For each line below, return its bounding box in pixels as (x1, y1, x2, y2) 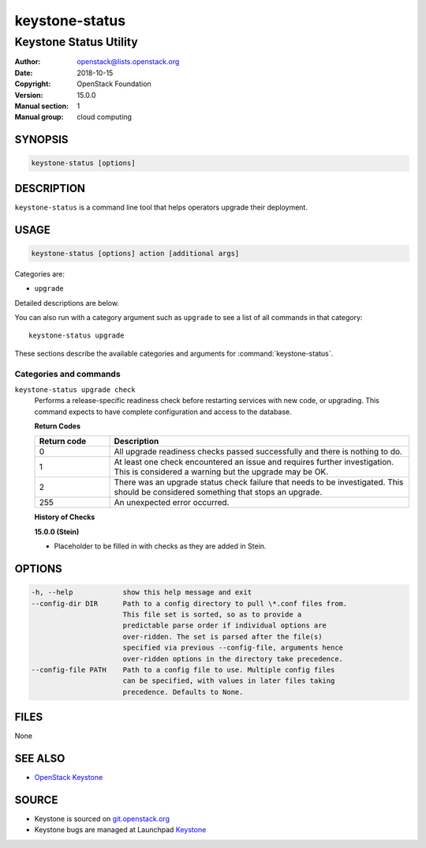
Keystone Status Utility (14, 35, 138, 49)
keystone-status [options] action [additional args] (31, 249, 240, 258)
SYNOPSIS (14, 133, 69, 146)
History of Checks (34, 512, 95, 522)
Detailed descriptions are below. (14, 298, 120, 307)
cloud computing (77, 112, 132, 122)
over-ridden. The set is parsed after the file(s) (122, 632, 323, 641)
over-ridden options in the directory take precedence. (122, 654, 343, 663)
